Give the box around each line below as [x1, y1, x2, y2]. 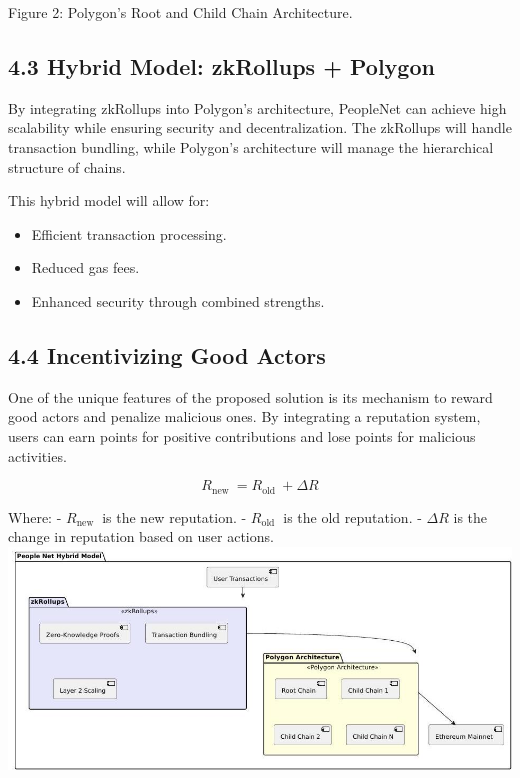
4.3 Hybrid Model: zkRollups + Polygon [8, 50, 435, 81]
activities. [8, 445, 67, 466]
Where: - [8, 506, 62, 527]
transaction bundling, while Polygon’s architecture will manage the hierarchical [8, 136, 494, 157]
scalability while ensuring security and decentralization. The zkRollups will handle [8, 117, 512, 138]
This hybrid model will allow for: [8, 190, 210, 211]
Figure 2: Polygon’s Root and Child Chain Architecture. [8, 2, 353, 22]
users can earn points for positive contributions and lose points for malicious [8, 425, 476, 446]
